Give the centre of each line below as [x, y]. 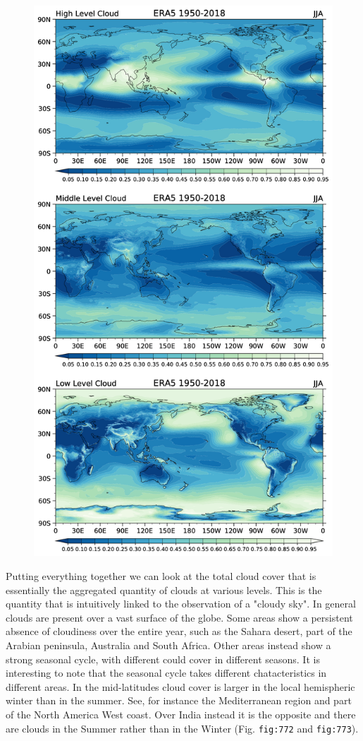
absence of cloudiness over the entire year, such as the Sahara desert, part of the [179, 631]
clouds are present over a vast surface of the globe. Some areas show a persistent [179, 617]
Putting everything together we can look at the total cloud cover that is [161, 576]
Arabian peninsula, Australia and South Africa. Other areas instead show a [168, 645]
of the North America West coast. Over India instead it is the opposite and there [181, 715]
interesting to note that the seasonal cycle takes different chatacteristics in [166, 673]
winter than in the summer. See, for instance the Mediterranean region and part [179, 700]
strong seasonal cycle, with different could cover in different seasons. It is [163, 659]
